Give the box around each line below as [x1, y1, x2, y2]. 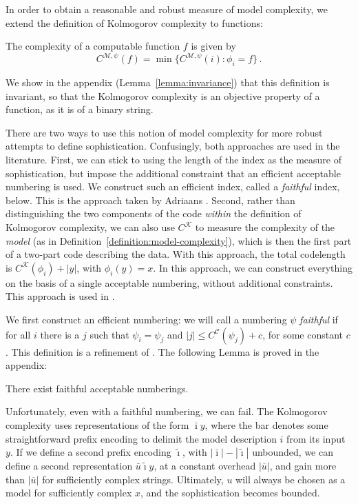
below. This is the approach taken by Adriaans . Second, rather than [6, 192, 295, 207]
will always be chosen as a [235, 472, 346, 486]
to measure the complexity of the [195, 220, 335, 234]
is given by [191, 39, 236, 53]
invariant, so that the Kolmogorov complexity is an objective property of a [6, 88, 320, 103]
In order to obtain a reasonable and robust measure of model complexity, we [6, 2, 328, 16]
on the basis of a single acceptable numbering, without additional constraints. [6, 275, 333, 290]
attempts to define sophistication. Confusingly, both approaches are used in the [6, 139, 340, 153]
